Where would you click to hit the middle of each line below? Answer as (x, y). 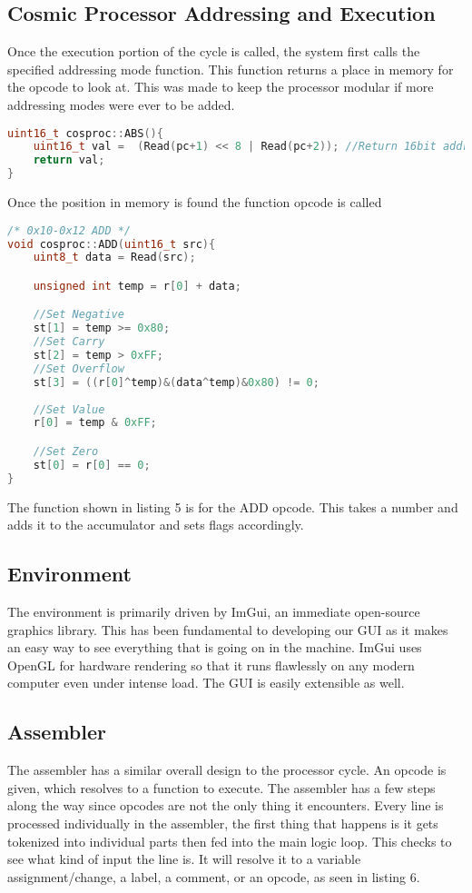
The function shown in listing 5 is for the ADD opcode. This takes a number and (233, 506)
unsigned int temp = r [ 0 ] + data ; (137, 286)
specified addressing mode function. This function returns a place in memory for (231, 69)
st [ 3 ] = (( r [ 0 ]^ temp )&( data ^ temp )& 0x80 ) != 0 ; (176, 382)
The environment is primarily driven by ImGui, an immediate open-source (214, 612)
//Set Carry (69, 342)
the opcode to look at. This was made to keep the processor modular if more (221, 87)
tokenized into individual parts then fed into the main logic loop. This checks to (230, 841)
